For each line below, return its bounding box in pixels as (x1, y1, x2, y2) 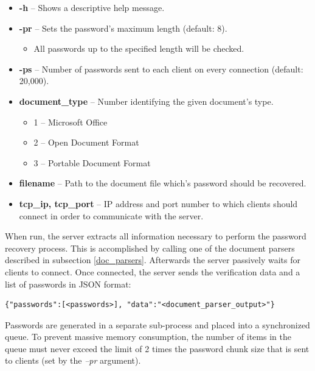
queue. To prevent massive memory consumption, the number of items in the (5, 330, 291, 343)
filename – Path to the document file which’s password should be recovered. (19, 177, 306, 189)
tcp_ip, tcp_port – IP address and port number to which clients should (19, 197, 298, 210)
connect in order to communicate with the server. (19, 209, 204, 222)
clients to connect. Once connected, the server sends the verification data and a (5, 265, 300, 278)
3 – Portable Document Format (33, 156, 151, 169)
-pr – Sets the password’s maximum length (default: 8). (19, 21, 227, 34)
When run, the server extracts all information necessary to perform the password (5, 230, 306, 242)
